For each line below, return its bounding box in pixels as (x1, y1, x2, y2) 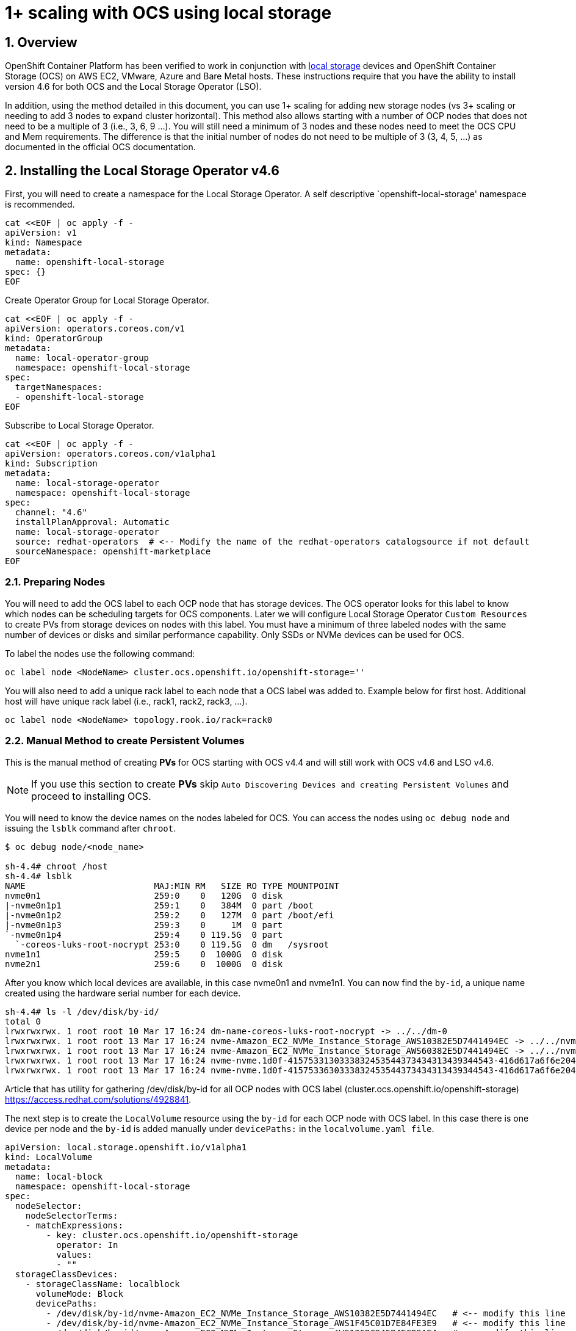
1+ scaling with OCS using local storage (5, 2, 332, 23)
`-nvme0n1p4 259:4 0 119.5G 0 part (5, 929, 283, 940)
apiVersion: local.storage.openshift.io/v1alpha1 (5, 1142, 247, 1152)
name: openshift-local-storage (15, 257, 165, 267)
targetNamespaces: (15, 382, 103, 393)
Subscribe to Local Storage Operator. (5, 420, 154, 431)
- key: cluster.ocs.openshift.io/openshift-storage (46, 1230, 298, 1240)
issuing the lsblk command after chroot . (5, 822, 176, 833)
